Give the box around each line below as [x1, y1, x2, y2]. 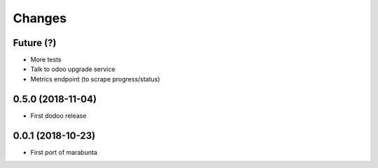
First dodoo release [30, 112, 87, 120]
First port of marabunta [30, 148, 98, 156]
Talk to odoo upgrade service [30, 65, 115, 73]
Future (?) [13, 37, 57, 49]
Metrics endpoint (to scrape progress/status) [30, 75, 160, 83]
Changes [13, 10, 66, 26]
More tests [30, 56, 62, 64]
